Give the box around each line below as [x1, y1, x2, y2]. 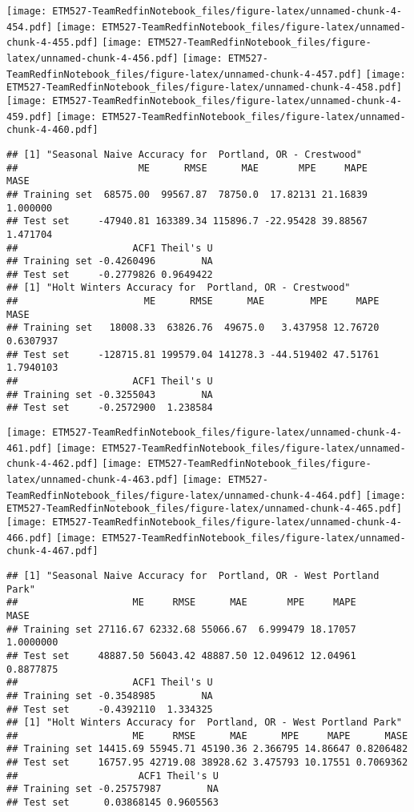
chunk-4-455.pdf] [6, 37, 98, 49]
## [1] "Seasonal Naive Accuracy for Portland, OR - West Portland [6, 569, 380, 581]
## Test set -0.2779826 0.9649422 [6, 268, 213, 280]
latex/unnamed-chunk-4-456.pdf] [6, 52, 179, 64]
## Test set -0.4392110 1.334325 [6, 703, 213, 715]
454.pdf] [6, 21, 53, 33]
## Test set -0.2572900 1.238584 [6, 402, 213, 414]
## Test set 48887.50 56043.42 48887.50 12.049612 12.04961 [6, 649, 356, 661]
